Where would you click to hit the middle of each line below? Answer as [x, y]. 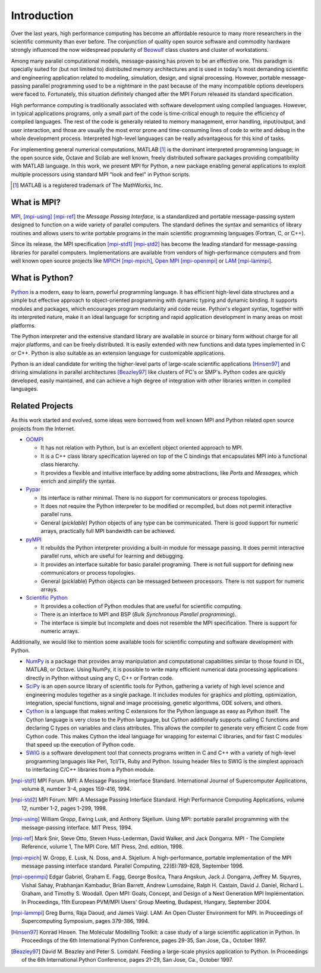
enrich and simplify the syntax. [78, 481]
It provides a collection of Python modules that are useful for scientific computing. [141, 606]
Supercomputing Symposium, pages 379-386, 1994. [86, 921]
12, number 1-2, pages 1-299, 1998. [64, 808]
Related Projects [42, 406]
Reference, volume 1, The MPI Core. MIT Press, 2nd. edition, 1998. [103, 847]
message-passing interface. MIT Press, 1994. [77, 827]
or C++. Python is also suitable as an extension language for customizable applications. [118, 353]
